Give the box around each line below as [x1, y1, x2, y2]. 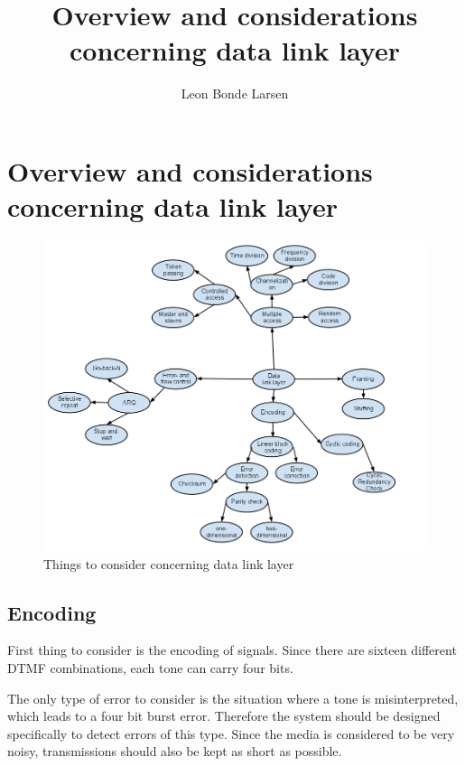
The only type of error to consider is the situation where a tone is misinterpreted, [7, 688, 459, 707]
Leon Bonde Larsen [181, 84, 289, 103]
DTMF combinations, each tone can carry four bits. [7, 658, 293, 677]
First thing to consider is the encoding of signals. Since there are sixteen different [7, 640, 457, 659]
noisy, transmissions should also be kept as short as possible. [7, 742, 342, 761]
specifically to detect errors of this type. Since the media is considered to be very [7, 724, 455, 743]
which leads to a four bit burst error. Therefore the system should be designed [7, 706, 441, 725]
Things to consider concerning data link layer [43, 554, 294, 573]
